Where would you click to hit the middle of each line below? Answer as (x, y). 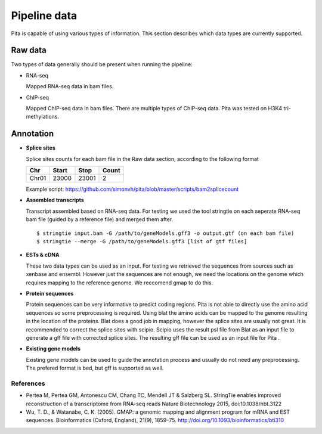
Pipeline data (44, 15)
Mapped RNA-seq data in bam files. (70, 86)
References (28, 383)
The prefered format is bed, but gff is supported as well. (95, 368)
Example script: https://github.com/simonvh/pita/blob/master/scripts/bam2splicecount (132, 189)
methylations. (43, 117)
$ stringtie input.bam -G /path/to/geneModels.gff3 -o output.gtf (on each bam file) (165, 233)
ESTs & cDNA (43, 255)
